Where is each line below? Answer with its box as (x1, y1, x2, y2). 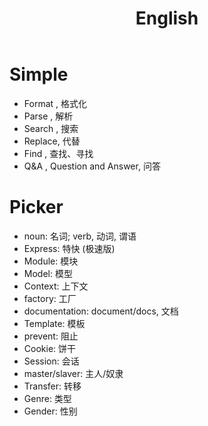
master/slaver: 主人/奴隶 (23, 367, 124, 379)
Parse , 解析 (23, 110, 74, 122)
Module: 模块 (23, 255, 79, 267)
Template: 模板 (23, 317, 86, 329)
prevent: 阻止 (23, 330, 79, 342)
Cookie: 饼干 (23, 342, 77, 354)
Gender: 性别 (23, 405, 78, 417)
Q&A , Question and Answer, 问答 (23, 160, 161, 172)
